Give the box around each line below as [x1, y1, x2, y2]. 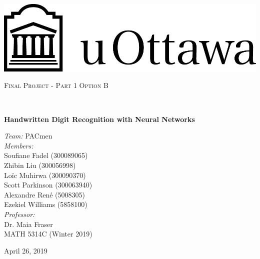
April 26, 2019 [4, 245, 47, 255]
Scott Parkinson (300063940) [4, 179, 92, 190]
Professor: [4, 208, 35, 219]
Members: [4, 140, 33, 150]
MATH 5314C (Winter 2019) [4, 228, 92, 239]
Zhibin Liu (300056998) [4, 159, 76, 170]
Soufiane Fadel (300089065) [4, 150, 88, 160]
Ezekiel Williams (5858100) [4, 199, 87, 209]
